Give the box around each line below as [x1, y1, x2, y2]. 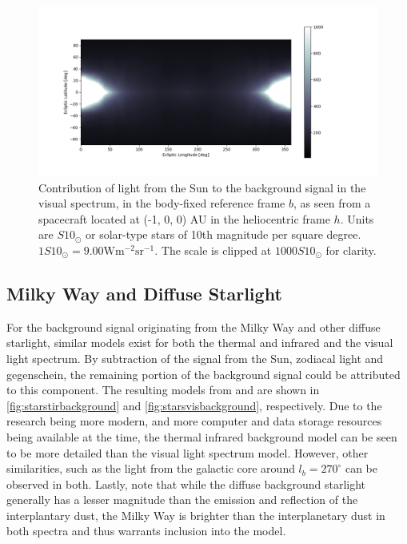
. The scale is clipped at [154, 241, 272, 258]
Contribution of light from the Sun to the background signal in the [38, 179, 366, 195]
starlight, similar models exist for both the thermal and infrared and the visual [6, 334, 393, 351]
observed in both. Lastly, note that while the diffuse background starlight [6, 475, 366, 492]
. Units [340, 210, 374, 227]
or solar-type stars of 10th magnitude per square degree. [86, 226, 361, 243]
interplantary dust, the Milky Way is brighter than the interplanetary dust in [6, 506, 385, 523]
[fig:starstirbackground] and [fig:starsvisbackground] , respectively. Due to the [6, 397, 382, 413]
